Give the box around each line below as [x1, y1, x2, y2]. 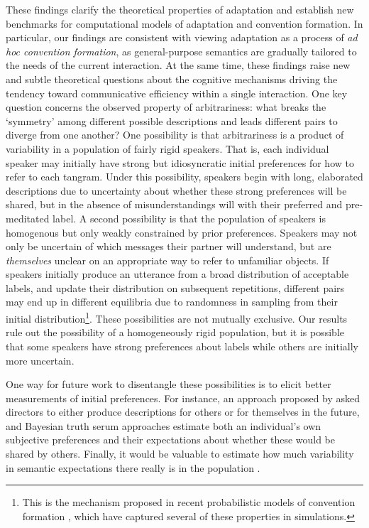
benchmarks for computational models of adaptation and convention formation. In [6, 16, 363, 31]
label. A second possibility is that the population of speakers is [53, 210, 326, 225]
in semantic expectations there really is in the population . [6, 460, 260, 475]
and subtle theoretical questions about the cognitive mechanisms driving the [6, 71, 338, 86]
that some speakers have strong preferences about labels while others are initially [6, 338, 358, 353]
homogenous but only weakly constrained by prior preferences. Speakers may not [6, 225, 358, 239]
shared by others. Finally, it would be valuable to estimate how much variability [6, 446, 354, 461]
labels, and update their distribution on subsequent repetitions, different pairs [6, 280, 345, 295]
